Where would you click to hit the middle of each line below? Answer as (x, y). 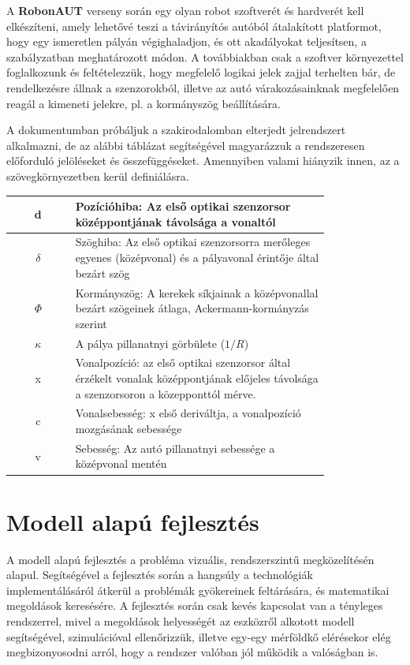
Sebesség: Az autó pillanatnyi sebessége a (175, 448)
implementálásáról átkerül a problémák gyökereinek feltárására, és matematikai (198, 590)
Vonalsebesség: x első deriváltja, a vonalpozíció (188, 413)
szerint (91, 323)
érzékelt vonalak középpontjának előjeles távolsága (197, 377)
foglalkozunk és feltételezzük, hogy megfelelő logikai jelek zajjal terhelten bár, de (201, 72)
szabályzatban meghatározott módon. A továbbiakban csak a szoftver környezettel (205, 56)
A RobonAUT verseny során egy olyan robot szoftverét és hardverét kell (185, 10)
